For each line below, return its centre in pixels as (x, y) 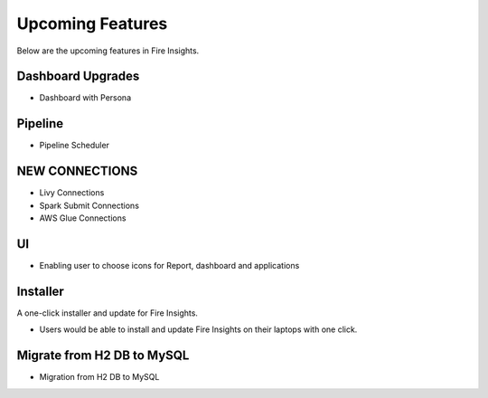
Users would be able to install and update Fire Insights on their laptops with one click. (198, 329)
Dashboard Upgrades (78, 76)
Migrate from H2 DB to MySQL (103, 356)
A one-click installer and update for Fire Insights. (108, 313)
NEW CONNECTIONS (77, 171)
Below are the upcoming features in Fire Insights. (108, 51)
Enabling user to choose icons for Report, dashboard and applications (169, 265)
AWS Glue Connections (83, 218)
